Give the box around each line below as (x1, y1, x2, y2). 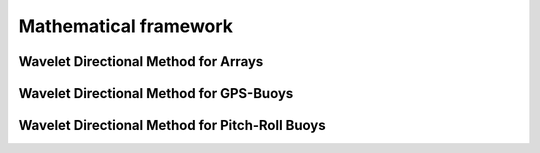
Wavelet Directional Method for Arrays (18, 53, 264, 70)
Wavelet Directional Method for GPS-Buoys (18, 85, 294, 102)
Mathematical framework (18, 15, 234, 37)
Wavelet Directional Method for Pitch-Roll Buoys (18, 117, 326, 134)
